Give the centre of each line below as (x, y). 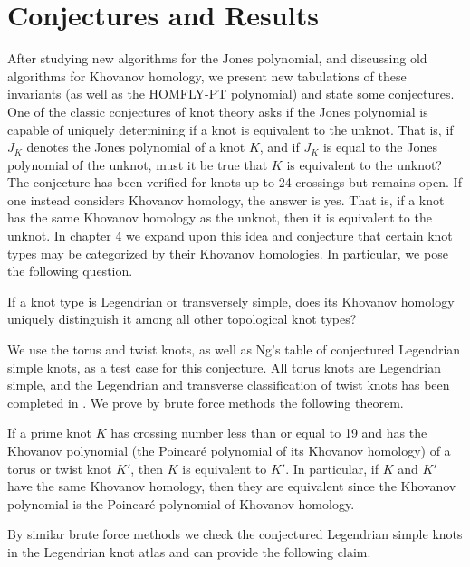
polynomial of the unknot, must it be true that (138, 164)
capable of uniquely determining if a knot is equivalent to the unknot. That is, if (230, 129)
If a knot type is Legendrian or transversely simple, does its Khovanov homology (231, 301)
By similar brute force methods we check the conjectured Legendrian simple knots (235, 534)
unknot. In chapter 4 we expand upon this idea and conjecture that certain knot (230, 236)
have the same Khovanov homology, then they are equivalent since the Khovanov (232, 486)
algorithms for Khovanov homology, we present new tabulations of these (207, 76)
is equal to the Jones (380, 147)
